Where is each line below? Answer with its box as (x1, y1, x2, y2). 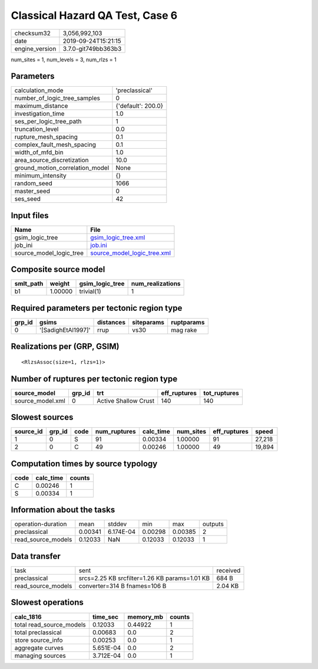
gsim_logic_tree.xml (90, 233, 145, 241)
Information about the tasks (11, 505, 115, 515)
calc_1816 (14, 612, 42, 621)
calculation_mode (14, 86, 64, 94)
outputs (202, 520, 224, 528)
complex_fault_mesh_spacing (14, 140, 97, 149)
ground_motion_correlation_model (14, 164, 110, 172)
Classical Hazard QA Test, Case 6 (11, 9, 178, 22)
